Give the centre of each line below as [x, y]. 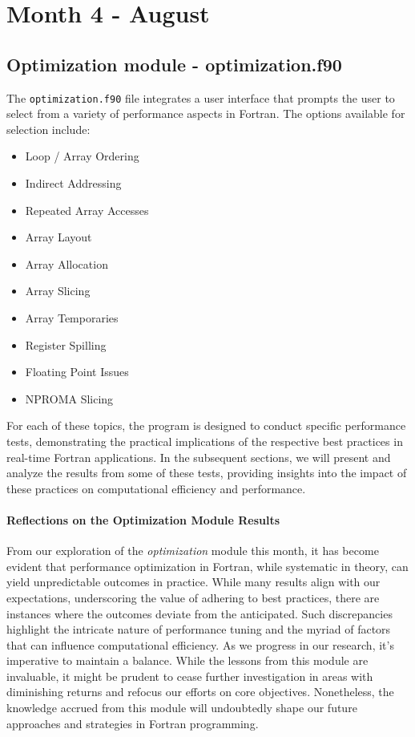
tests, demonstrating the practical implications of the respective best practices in [205, 441]
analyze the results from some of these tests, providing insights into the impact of [207, 473]
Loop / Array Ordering [82, 156]
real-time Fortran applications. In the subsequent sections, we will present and [199, 457]
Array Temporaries [72, 317]
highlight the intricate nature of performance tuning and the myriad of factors [199, 629]
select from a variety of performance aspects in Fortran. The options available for [206, 113]
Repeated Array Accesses [87, 210]
